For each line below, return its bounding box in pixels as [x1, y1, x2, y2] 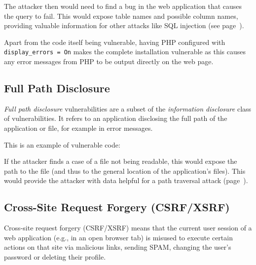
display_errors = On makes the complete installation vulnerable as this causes [4, 46, 246, 57]
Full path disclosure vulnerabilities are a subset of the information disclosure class [4, 103, 252, 114]
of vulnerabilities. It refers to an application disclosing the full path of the [4, 113, 227, 123]
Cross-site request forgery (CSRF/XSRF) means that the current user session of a [4, 223, 252, 233]
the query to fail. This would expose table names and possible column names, [4, 10, 238, 21]
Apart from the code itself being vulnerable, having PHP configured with [4, 37, 225, 47]
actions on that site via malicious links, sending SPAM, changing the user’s [4, 242, 231, 252]
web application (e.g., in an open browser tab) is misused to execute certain [4, 232, 233, 242]
